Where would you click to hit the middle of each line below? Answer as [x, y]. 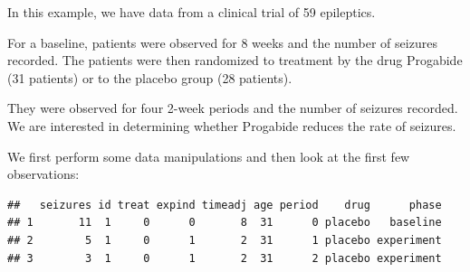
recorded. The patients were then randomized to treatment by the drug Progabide [235, 60]
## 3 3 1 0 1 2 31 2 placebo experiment [225, 258]
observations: [43, 174]
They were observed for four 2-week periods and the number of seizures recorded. [233, 108]
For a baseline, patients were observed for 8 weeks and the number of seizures [222, 42]
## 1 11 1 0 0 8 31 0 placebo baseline [225, 223]
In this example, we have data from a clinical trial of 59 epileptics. [192, 12]
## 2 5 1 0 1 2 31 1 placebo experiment [225, 240]
